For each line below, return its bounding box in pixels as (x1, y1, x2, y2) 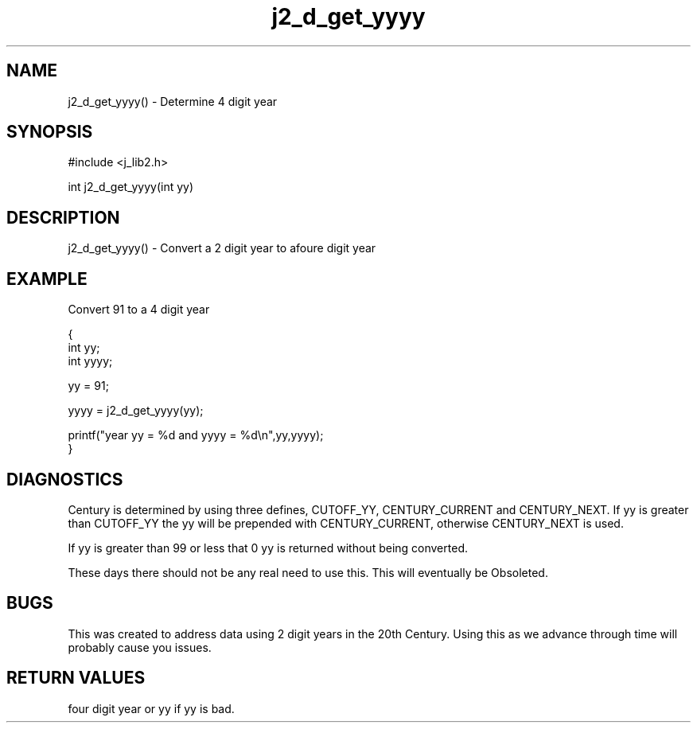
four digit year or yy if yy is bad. (68, 701, 235, 715)
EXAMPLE (6, 268, 88, 289)
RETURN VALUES (6, 668, 146, 688)
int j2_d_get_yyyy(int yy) (68, 180, 194, 194)
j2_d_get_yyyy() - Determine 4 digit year (68, 94, 278, 108)
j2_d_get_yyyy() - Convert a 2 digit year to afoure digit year (68, 241, 376, 255)
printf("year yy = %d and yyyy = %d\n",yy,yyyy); (68, 428, 324, 442)
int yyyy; (68, 354, 113, 368)
